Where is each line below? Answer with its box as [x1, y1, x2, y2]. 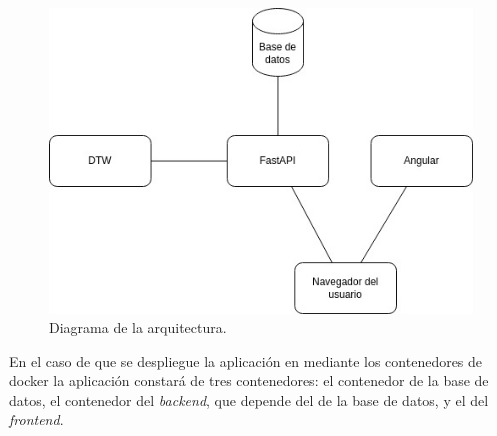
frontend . [9, 409, 64, 430]
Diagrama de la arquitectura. [49, 317, 227, 338]
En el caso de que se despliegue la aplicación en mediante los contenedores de [9, 350, 483, 371]
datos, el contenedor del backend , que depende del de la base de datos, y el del [9, 389, 489, 410]
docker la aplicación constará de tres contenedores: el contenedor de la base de [9, 370, 489, 391]
